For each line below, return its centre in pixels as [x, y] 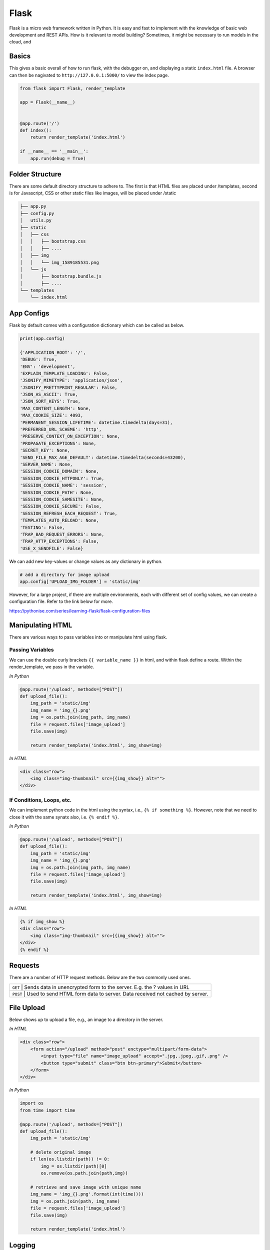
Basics [20, 56]
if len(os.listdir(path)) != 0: [70, 1159]
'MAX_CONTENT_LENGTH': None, [55, 408]
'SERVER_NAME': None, [46, 464]
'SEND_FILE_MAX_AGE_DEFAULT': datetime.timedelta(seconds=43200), [103, 457]
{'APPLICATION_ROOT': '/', [53, 352]
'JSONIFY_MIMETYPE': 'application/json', [71, 380]
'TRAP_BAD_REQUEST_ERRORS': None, [62, 534]
